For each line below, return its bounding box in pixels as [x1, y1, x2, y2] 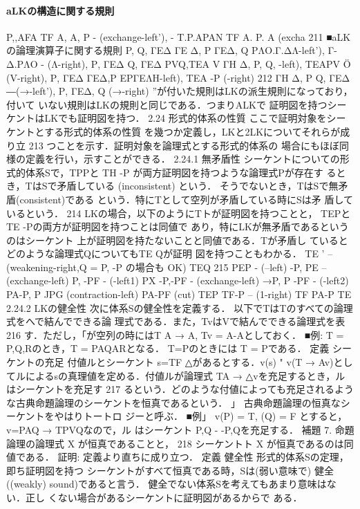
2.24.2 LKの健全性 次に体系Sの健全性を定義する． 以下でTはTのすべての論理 [6, 300, 353, 315]
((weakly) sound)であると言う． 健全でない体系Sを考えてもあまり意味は [6, 476, 327, 491]
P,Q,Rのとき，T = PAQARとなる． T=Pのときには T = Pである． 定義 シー [6, 341, 352, 355]
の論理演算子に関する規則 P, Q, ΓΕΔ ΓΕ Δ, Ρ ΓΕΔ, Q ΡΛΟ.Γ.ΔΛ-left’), [6, 43, 325, 57]
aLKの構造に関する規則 [6, 3, 115, 17]
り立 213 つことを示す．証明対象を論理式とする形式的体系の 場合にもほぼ [6, 138, 340, 152]
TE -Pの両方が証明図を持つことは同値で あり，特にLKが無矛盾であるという [6, 219, 349, 234]
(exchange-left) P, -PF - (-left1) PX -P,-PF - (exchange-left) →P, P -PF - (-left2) [6, 273, 349, 288]
